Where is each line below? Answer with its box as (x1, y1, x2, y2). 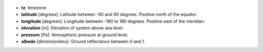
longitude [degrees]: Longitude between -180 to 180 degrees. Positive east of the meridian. (21, 18, 206, 24)
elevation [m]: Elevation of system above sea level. (21, 25, 124, 31)
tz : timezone (21, 5, 46, 11)
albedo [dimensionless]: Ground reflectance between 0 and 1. (21, 39, 146, 44)
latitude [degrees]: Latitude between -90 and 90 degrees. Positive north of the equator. (21, 12, 197, 17)
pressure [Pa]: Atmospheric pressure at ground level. (21, 32, 129, 38)
